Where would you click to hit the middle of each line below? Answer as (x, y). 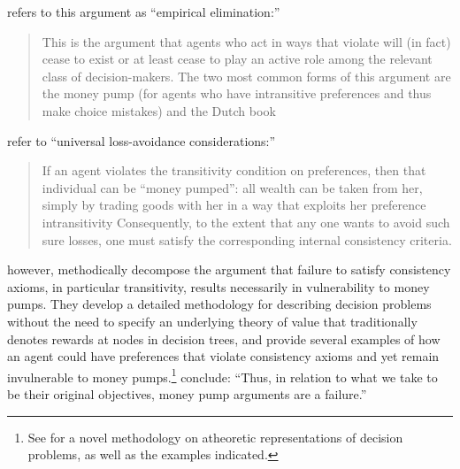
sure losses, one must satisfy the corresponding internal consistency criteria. (247, 239)
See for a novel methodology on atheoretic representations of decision (215, 437)
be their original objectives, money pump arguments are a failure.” (187, 393)
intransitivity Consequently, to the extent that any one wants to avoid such (246, 222)
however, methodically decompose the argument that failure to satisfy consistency (229, 269)
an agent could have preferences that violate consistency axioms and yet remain (223, 356)
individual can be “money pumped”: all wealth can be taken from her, (232, 187)
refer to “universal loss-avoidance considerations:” (142, 140)
